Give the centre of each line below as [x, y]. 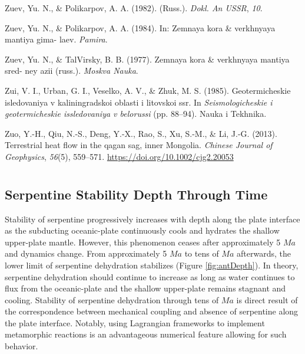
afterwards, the [263, 253]
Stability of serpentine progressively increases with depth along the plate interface [152, 219]
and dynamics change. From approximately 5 [86, 253]
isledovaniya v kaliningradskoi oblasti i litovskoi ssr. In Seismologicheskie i [139, 102]
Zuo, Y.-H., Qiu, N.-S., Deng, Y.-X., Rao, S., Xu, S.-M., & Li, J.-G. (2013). [141, 133]
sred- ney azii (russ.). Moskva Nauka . [72, 71]
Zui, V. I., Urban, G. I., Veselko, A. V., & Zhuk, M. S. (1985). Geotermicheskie [148, 90]
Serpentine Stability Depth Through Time [136, 194]
